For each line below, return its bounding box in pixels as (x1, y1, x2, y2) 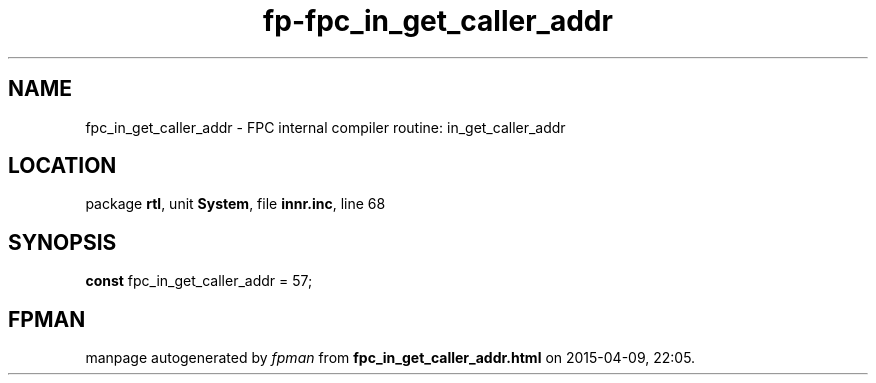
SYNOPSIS (8, 229, 117, 255)
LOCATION (8, 153, 117, 179)
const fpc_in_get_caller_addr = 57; (85, 272, 313, 290)
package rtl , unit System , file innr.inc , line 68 (85, 195, 386, 213)
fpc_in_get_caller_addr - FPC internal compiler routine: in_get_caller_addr (85, 118, 566, 136)
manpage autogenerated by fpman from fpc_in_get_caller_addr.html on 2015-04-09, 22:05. (85, 349, 696, 367)
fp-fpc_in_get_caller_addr (263, 4, 613, 38)
